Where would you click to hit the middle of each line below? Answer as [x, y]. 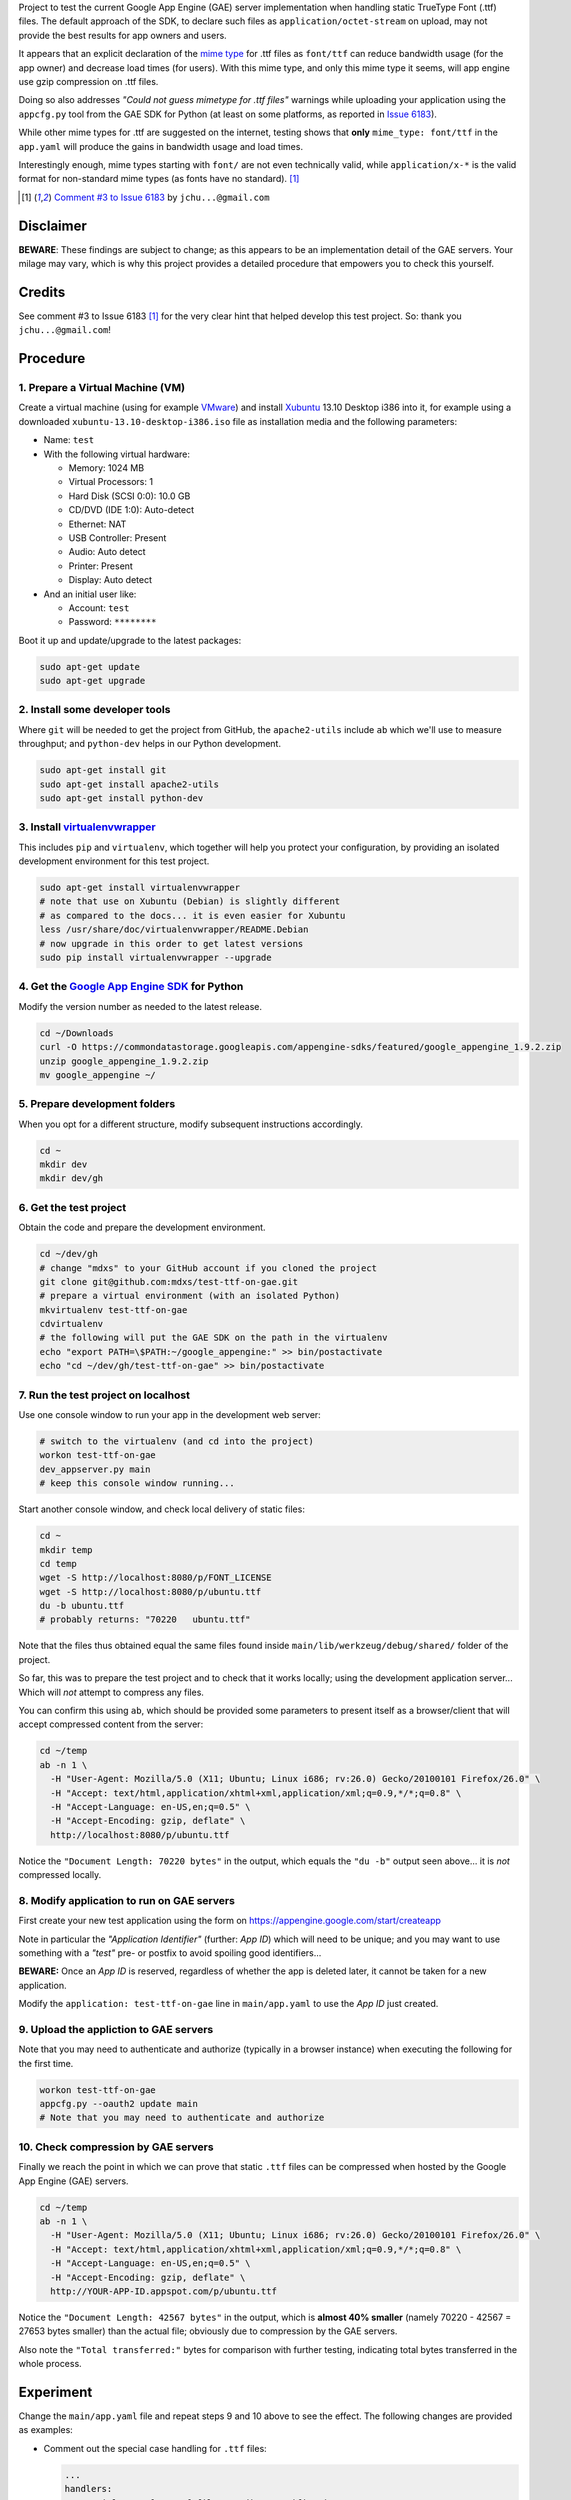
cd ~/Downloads [76, 1033]
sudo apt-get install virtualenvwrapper [139, 888]
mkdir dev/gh [71, 1178]
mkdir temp [66, 1549]
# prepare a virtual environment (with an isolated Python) [190, 1296]
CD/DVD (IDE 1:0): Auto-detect [131, 510]
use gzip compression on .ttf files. [88, 81]
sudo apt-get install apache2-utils [129, 784]
